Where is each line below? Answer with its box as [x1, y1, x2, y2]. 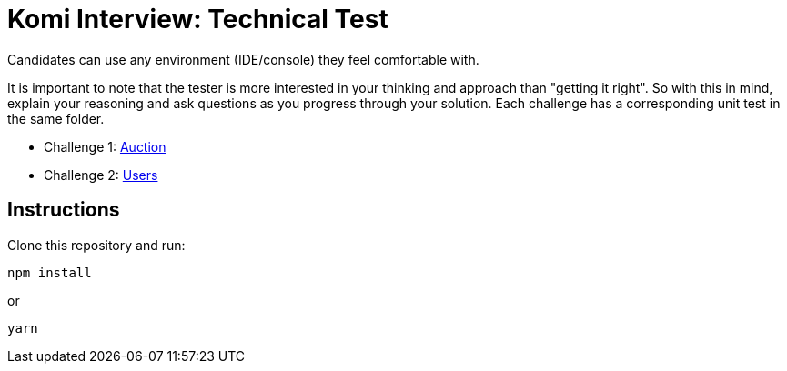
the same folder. [7, 110, 105, 126]
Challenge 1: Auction [44, 138, 166, 155]
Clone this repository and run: [7, 236, 186, 253]
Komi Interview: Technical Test [7, 4, 388, 35]
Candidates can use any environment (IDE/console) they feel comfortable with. [7, 51, 479, 67]
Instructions [7, 198, 120, 222]
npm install [7, 265, 92, 280]
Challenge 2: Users [44, 166, 158, 183]
